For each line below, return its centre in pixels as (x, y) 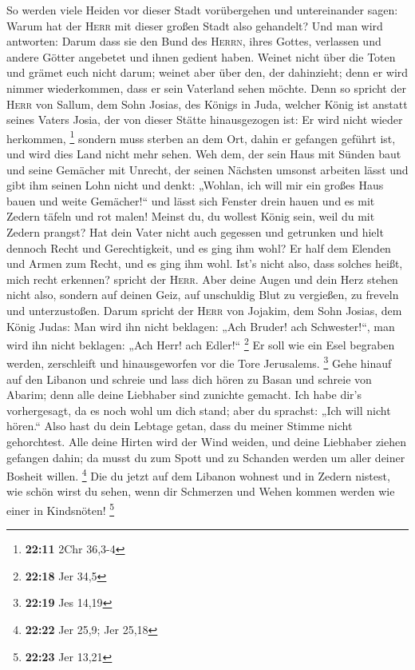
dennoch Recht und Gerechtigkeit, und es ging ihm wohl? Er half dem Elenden (199, 247)
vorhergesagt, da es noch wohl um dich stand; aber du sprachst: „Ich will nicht (199, 410)
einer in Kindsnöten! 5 (61, 509)
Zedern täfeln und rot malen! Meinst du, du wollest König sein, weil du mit (191, 216)
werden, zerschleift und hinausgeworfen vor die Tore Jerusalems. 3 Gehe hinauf (199, 362)
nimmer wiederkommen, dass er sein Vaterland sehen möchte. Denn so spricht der (206, 88)
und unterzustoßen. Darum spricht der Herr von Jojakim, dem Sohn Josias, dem (204, 310)
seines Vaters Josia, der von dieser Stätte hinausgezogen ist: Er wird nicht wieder (205, 120)
